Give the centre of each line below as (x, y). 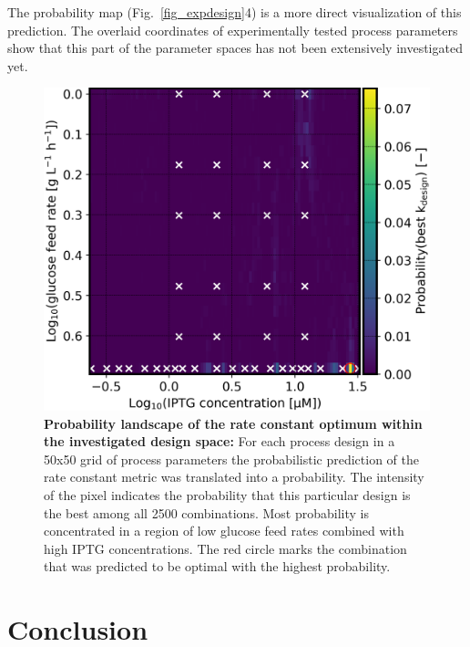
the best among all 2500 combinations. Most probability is (206, 512)
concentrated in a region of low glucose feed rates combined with (224, 531)
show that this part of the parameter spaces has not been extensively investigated (235, 48)
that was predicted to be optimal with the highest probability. (217, 566)
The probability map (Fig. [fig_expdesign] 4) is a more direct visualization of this (235, 12)
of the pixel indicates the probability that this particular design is (227, 494)
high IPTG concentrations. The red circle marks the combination (225, 548)
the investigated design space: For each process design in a (220, 441)
